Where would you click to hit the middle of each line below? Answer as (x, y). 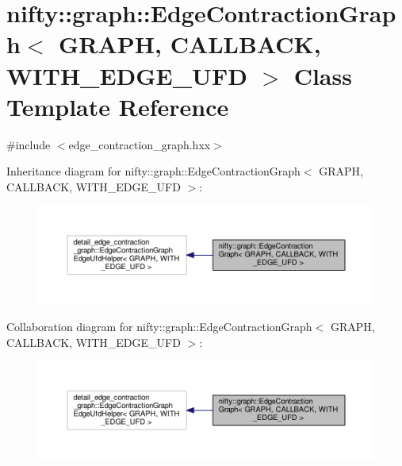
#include (29, 144)
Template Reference (118, 106)
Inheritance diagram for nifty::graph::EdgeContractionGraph (153, 171)
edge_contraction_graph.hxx (140, 144)
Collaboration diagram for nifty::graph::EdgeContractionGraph (159, 327)
